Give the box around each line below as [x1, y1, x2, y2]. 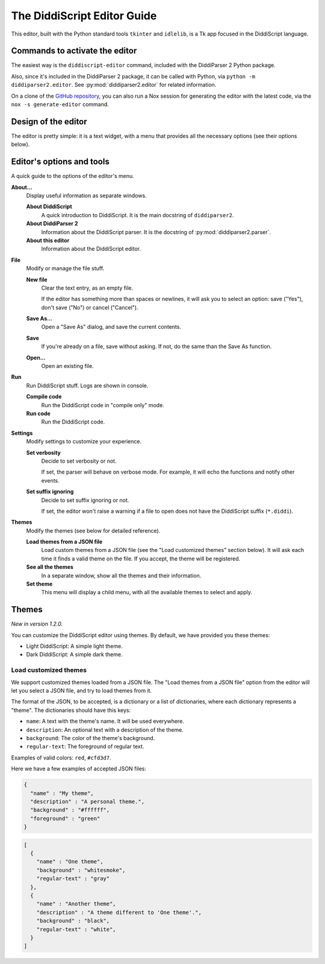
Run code [26, 410, 51, 417]
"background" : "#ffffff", [30, 807, 110, 814]
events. [41, 477, 60, 484]
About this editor [26, 236, 70, 244]
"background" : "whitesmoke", [36, 866, 126, 874]
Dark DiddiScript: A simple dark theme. [26, 651, 123, 658]
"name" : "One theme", [36, 858, 104, 865]
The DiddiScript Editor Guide [11, 9, 157, 22]
